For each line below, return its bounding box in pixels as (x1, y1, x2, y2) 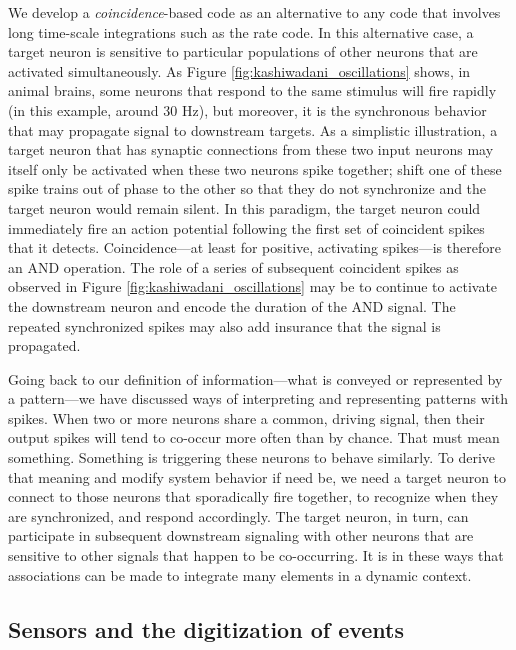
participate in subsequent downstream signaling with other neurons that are (8, 525, 474, 546)
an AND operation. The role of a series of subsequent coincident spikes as (8, 256, 459, 277)
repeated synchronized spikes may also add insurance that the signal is (8, 315, 441, 336)
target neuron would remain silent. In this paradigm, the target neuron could (8, 197, 481, 218)
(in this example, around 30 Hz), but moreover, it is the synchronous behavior (8, 99, 487, 120)
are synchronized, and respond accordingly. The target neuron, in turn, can (8, 505, 469, 526)
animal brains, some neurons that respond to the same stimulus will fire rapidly (8, 80, 497, 101)
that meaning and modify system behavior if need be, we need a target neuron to (8, 466, 507, 487)
